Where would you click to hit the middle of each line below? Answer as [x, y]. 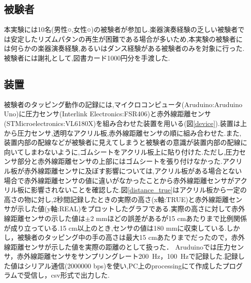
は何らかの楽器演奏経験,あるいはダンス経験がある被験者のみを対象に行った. [124, 48]
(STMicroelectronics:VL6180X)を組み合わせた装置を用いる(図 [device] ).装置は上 [125, 123]
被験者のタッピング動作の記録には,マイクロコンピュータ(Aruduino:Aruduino [123, 104]
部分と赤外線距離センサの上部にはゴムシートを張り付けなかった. [120, 161]
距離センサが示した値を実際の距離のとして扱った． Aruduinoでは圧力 [120, 246]
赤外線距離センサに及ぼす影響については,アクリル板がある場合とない [133, 170]
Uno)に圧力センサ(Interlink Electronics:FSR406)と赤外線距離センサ [108, 114]
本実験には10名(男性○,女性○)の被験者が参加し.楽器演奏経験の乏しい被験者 [121, 29]
